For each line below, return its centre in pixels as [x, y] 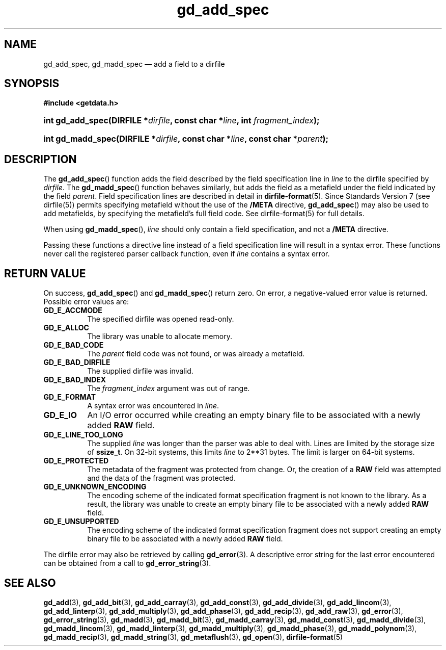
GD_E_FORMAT [70, 397]
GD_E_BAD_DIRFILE [77, 362]
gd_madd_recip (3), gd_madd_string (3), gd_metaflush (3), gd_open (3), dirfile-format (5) [193, 637]
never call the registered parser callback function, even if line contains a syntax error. [187, 254]
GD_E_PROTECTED [76, 461]
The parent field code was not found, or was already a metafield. [196, 354]
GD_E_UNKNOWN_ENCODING [95, 487]
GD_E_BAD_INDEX [75, 380]
